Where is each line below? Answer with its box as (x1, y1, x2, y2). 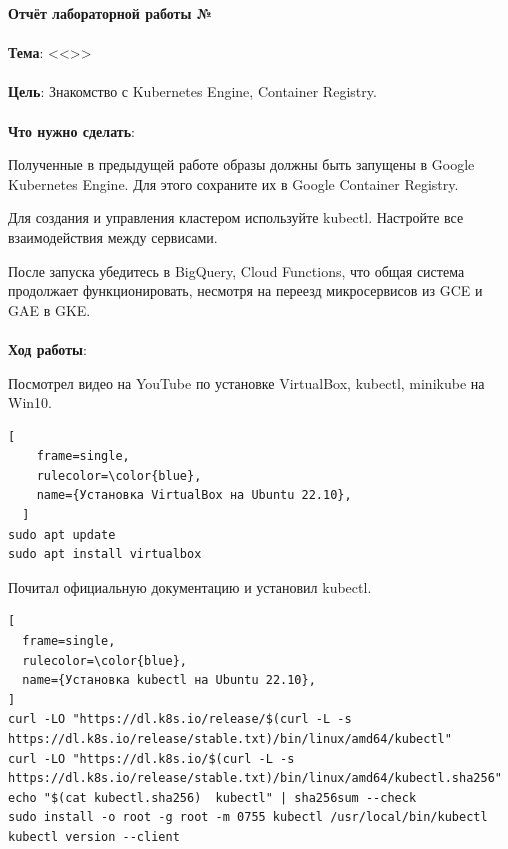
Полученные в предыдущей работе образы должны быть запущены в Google (8, 154, 475, 175)
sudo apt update (8, 527, 116, 542)
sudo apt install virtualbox (8, 547, 202, 562)
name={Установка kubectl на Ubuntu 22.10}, (22, 673, 316, 688)
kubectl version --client (8, 829, 180, 844)
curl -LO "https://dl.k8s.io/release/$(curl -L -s (8, 712, 352, 727)
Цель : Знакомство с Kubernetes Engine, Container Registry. (8, 81, 377, 102)
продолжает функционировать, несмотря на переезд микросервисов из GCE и (8, 280, 483, 301)
